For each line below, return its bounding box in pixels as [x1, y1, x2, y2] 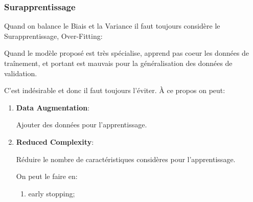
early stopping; [28, 188, 75, 198]
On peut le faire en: [16, 171, 78, 182]
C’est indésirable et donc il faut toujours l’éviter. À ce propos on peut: [4, 85, 225, 96]
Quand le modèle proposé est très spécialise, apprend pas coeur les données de [4, 48, 249, 58]
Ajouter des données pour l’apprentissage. [16, 119, 147, 130]
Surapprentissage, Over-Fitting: [4, 30, 103, 41]
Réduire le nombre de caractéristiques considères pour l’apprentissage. [16, 153, 236, 164]
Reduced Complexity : [16, 136, 94, 147]
